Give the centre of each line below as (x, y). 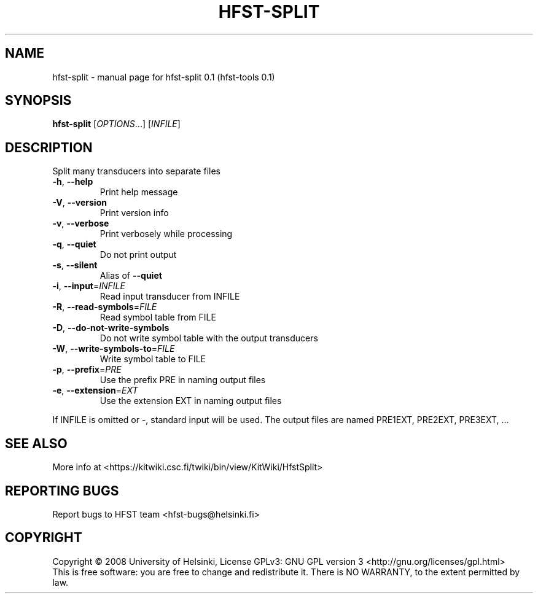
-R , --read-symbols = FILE (105, 307)
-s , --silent (75, 265)
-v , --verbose (81, 223)
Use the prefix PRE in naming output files (183, 380)
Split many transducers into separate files (136, 171)
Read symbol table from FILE (158, 317)
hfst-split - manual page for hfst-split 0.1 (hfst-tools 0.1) (164, 77)
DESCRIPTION (49, 147)
